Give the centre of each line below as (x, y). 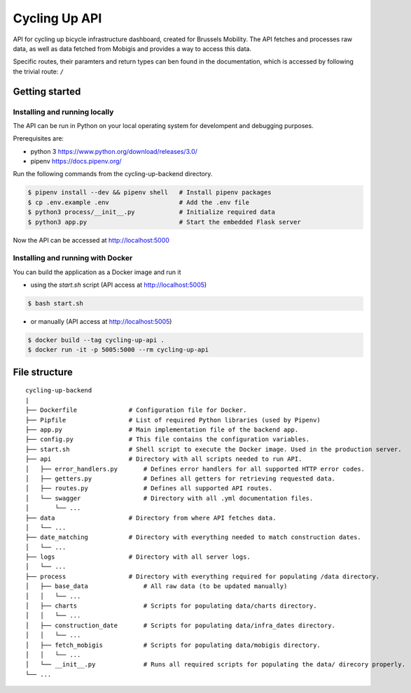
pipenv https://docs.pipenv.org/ (76, 162)
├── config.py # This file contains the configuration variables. (168, 440)
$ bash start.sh (56, 303)
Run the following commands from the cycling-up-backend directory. (113, 174)
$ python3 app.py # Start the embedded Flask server (164, 222)
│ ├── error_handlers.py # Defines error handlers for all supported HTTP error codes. (195, 469)
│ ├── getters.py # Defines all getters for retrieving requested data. (181, 478)
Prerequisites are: (39, 138)
